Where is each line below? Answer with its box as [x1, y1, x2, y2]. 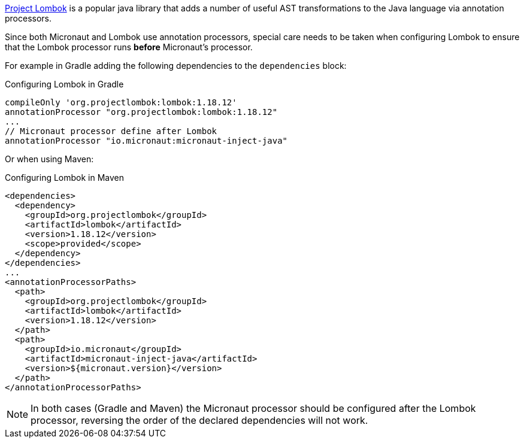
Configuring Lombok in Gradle [5, 79, 124, 89]
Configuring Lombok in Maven [5, 172, 125, 183]
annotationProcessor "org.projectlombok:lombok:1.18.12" [5, 107, 278, 117]
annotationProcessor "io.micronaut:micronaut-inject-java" [5, 136, 288, 145]
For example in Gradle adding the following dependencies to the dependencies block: [5, 60, 347, 71]
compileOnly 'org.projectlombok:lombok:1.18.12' [5, 98, 237, 107]
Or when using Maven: [5, 154, 94, 164]
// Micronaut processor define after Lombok [5, 126, 217, 136]
